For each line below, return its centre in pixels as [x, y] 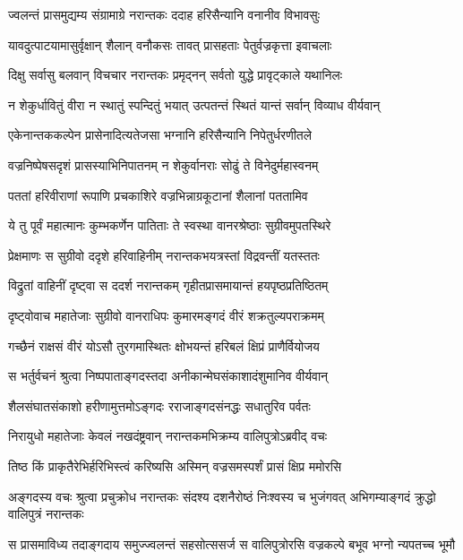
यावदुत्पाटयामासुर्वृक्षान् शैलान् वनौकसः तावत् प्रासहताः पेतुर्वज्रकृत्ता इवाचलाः [170, 44]
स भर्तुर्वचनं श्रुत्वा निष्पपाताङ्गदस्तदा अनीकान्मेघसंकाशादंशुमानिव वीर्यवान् [168, 376]
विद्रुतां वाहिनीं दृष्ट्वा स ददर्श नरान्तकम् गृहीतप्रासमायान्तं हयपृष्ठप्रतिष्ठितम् [168, 285]
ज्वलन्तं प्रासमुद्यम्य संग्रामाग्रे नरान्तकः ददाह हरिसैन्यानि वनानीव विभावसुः [164, 14]
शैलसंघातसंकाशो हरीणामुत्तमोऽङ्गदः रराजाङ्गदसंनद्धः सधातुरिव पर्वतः [159, 405]
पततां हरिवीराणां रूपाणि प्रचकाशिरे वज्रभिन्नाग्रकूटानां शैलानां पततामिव [158, 195]
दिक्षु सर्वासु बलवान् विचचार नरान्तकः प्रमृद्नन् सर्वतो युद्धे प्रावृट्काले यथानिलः [176, 75]
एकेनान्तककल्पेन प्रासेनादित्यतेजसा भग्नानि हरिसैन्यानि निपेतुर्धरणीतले [160, 135]
